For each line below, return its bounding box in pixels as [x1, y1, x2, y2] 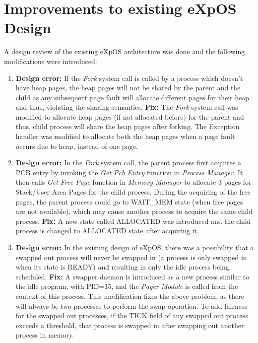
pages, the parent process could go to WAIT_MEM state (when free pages [15, 196, 243, 206]
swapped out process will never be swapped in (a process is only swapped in [15, 252, 247, 262]
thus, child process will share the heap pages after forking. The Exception [15, 121, 240, 132]
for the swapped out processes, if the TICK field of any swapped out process [15, 310, 248, 321]
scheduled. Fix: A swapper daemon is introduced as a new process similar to [15, 271, 250, 281]
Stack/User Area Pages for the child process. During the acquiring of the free [15, 187, 251, 197]
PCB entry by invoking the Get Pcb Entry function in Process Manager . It [15, 167, 243, 177]
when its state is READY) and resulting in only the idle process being [15, 262, 229, 272]
